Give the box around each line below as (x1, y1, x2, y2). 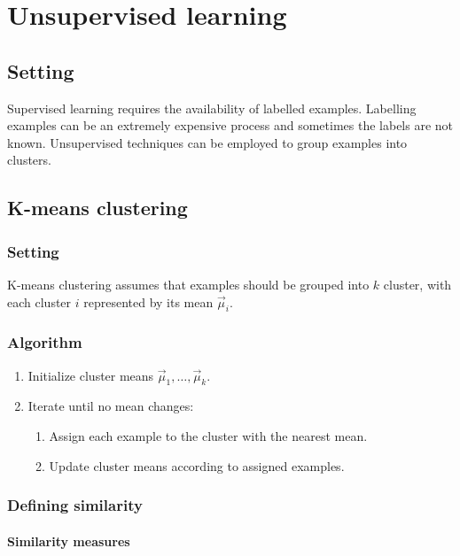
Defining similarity (7, 494, 143, 516)
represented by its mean (83, 292, 214, 311)
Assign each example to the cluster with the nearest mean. (49, 426, 368, 444)
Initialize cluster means (27, 366, 154, 384)
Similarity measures (7, 531, 130, 550)
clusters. (7, 151, 51, 169)
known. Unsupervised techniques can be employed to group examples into (7, 133, 408, 151)
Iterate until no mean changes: (27, 397, 194, 415)
